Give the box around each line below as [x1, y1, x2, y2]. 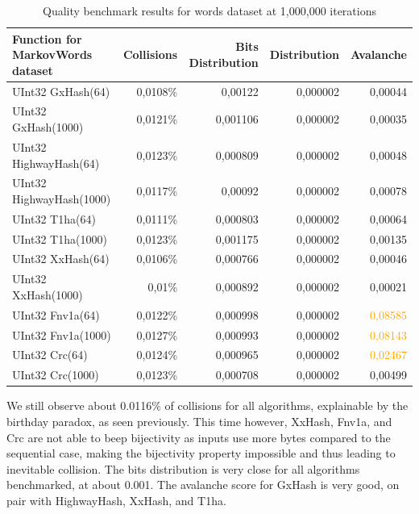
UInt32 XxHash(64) [12, 250, 110, 267]
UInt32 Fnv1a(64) [12, 306, 100, 323]
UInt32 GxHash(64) [12, 82, 110, 99]
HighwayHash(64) [12, 154, 100, 171]
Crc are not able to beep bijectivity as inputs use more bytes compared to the [6, 428, 391, 445]
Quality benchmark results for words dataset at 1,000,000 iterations [43, 2, 376, 19]
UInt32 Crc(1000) [12, 366, 99, 383]
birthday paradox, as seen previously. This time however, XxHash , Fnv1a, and [6, 412, 392, 429]
